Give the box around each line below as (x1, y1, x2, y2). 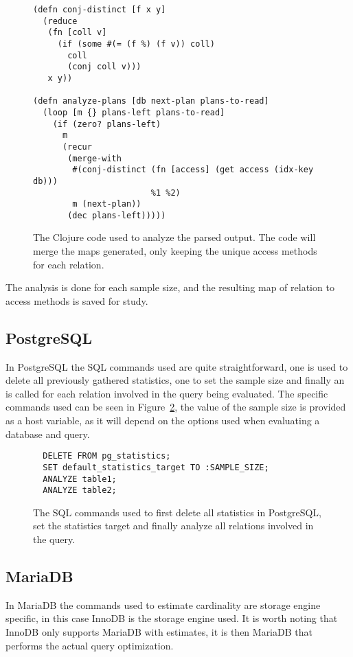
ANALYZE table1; (43, 474, 117, 484)
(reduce (43, 16, 78, 26)
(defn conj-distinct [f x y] (33, 5, 166, 14)
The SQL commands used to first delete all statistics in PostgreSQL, (33, 505, 321, 519)
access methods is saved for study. (5, 293, 148, 308)
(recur (62, 141, 92, 152)
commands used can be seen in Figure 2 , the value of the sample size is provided (5, 400, 346, 414)
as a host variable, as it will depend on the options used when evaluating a (5, 413, 320, 428)
